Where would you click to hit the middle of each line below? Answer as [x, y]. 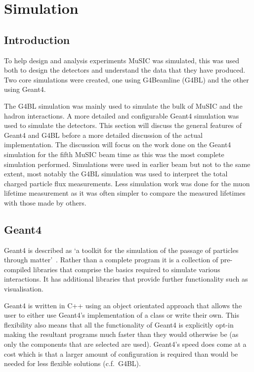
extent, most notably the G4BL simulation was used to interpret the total [116, 174]
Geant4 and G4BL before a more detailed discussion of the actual [103, 135]
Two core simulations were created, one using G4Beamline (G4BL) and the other [127, 79]
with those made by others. [45, 202]
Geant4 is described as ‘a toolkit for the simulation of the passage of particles [121, 250]
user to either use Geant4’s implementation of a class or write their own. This [122, 315]
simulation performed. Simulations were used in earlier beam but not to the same [127, 164]
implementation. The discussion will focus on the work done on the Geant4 [118, 145]
